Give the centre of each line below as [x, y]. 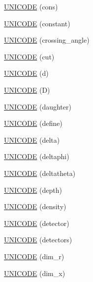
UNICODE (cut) [29, 56]
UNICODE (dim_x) [35, 273]
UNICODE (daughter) [38, 106]
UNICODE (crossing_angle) [47, 40]
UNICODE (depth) [33, 190]
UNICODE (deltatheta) [40, 173]
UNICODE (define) [33, 123]
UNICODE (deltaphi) [37, 156]
